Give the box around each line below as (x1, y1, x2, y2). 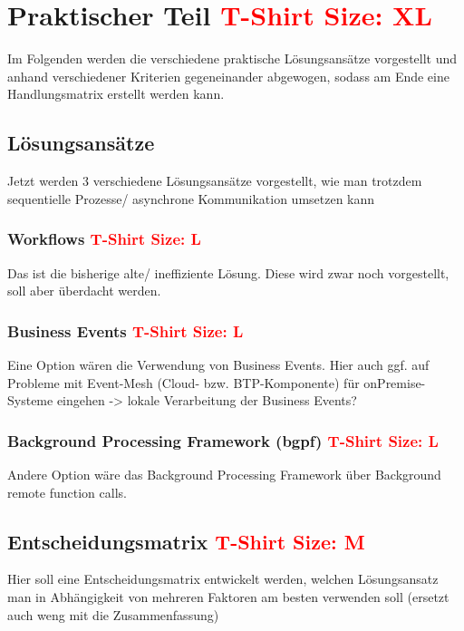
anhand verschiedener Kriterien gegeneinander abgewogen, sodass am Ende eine (7, 66, 449, 85)
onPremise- (363, 373, 426, 392)
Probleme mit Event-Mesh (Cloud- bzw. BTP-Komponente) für (7, 373, 360, 392)
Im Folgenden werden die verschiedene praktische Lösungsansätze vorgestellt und (7, 49, 458, 68)
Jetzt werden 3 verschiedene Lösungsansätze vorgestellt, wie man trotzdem (7, 171, 422, 190)
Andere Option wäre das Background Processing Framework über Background (7, 464, 441, 483)
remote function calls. (7, 482, 127, 501)
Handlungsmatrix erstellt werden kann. (7, 84, 225, 103)
